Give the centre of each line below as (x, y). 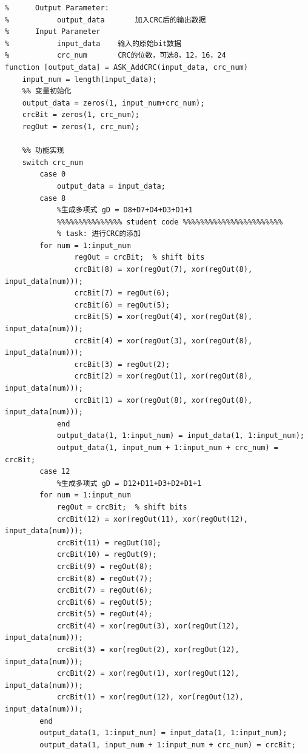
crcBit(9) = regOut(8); (105, 566)
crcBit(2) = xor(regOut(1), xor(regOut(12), (148, 674)
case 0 (53, 174)
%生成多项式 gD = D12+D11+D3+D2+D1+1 (129, 483)
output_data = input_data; (111, 186)
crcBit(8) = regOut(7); (105, 578)
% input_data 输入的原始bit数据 (93, 43)
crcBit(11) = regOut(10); (109, 543)
